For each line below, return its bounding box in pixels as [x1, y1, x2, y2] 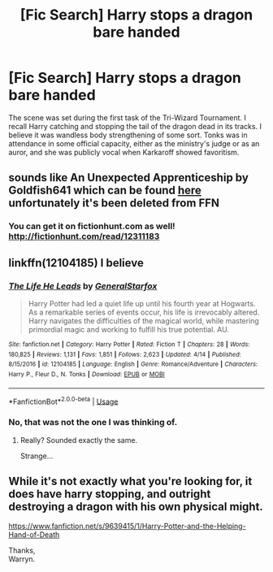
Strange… [19, 451, 54, 461]
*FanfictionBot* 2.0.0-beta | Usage [8, 395, 119, 406]
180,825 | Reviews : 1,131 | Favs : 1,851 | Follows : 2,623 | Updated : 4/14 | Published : [8, 350, 241, 358]
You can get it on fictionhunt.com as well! [8, 221, 176, 232]
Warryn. [8, 554, 36, 564]
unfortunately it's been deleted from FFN [8, 197, 220, 210]
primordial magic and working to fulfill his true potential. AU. [28, 324, 230, 334]
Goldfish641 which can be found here [8, 184, 201, 197]
